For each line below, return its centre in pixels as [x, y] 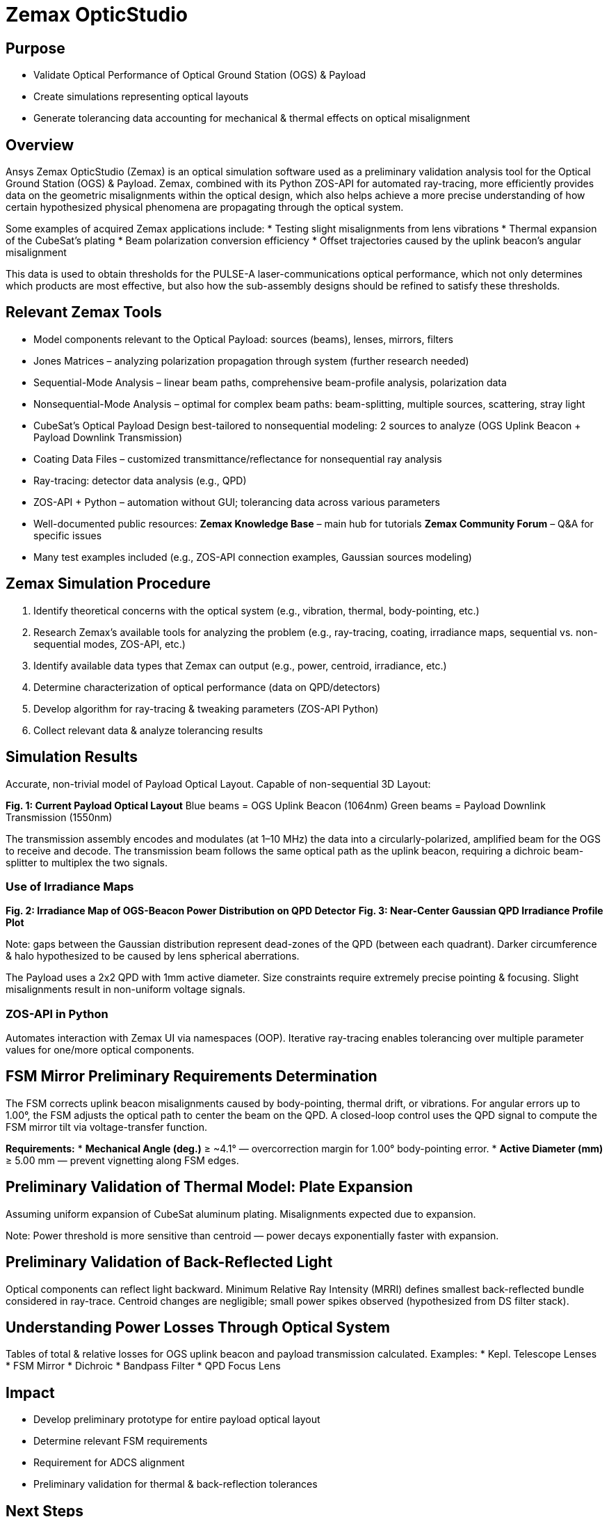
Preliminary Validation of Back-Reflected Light [169, 1262]
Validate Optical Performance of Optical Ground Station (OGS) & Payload [200, 75]
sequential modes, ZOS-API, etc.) [109, 644]
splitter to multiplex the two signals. [87, 862]
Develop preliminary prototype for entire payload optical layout [177, 1420]
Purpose [35, 48]
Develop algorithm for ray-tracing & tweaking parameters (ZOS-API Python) [206, 708]
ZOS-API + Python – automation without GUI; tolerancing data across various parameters [237, 502]
